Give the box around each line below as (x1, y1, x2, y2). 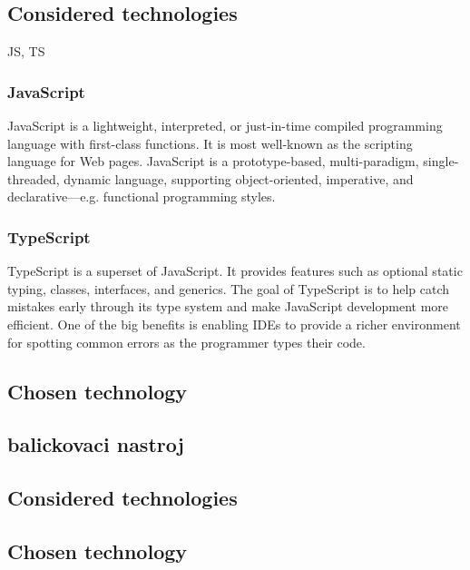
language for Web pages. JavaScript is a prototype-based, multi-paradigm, (7, 152, 419, 171)
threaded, (7, 169, 60, 188)
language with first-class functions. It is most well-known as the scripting (7, 133, 413, 152)
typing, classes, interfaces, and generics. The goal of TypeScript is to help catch (7, 279, 450, 298)
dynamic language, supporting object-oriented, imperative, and (64, 169, 414, 188)
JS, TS (7, 42, 45, 61)
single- (423, 152, 459, 171)
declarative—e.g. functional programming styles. (7, 187, 276, 206)
